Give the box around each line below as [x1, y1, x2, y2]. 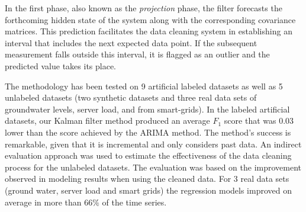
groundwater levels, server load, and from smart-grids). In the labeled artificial [5, 102, 290, 115]
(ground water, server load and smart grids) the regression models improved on [5, 184, 292, 196]
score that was [224, 114, 276, 127]
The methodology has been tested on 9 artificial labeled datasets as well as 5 [5, 79, 283, 92]
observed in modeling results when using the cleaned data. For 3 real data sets [5, 172, 289, 185]
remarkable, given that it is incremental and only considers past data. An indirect [5, 137, 302, 150]
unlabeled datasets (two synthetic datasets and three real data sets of [5, 91, 257, 104]
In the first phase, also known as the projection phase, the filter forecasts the [5, 2, 282, 14]
